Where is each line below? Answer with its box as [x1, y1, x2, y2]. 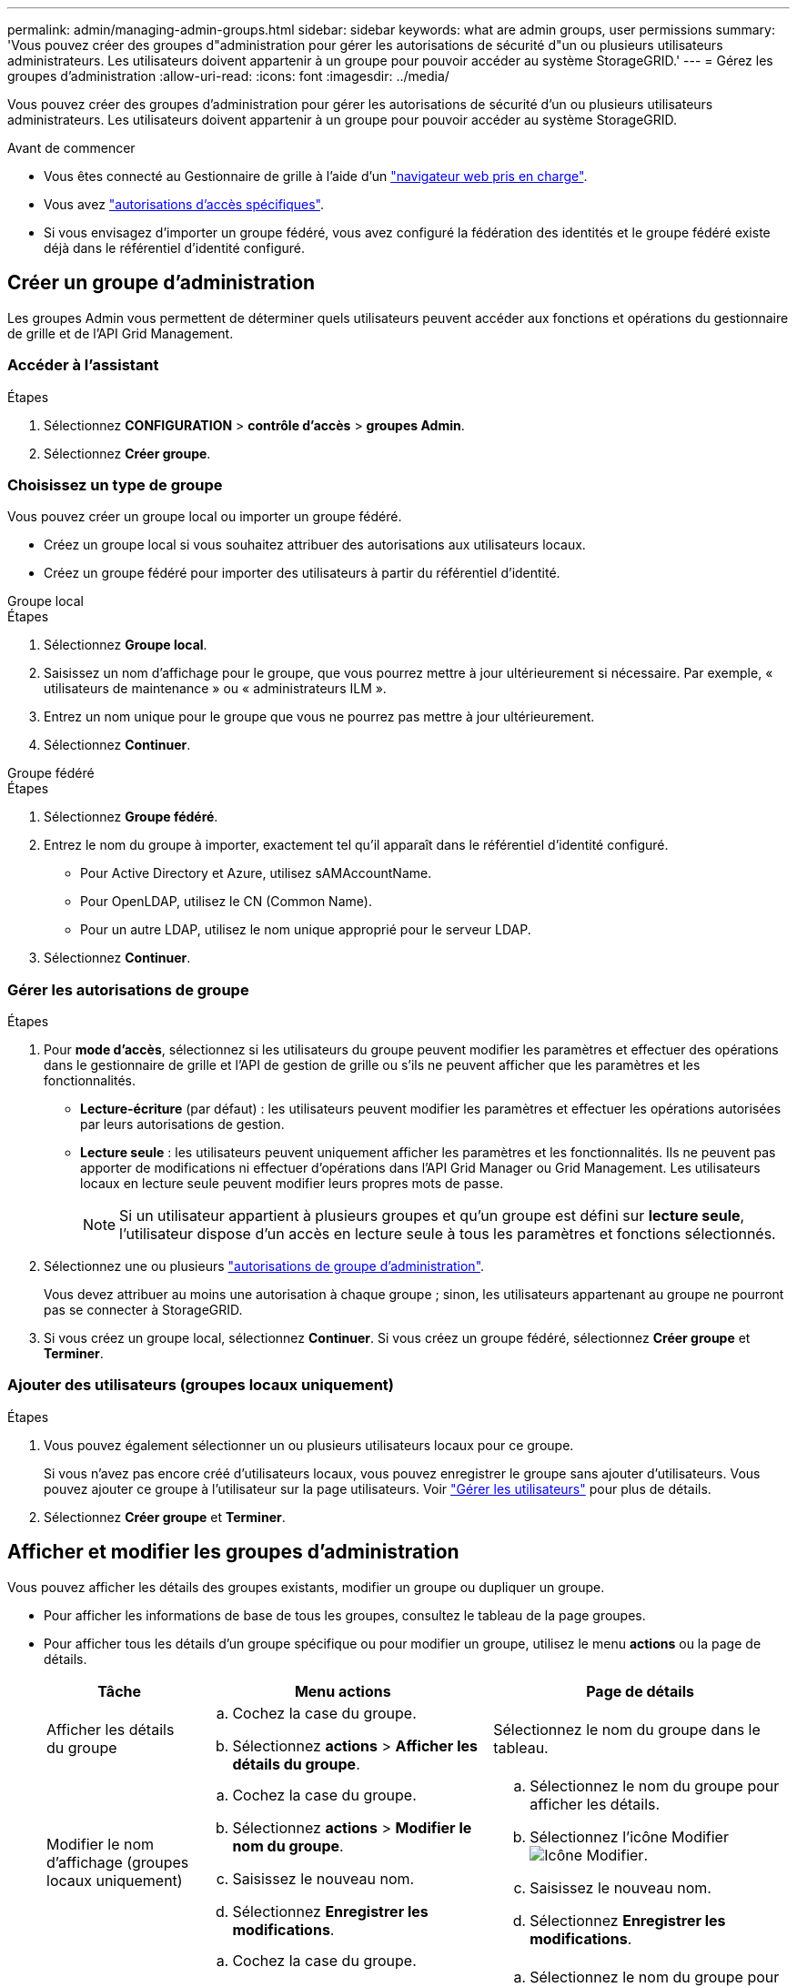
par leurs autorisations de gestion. [80, 1116, 285, 1133]
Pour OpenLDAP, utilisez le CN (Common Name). [80, 893, 372, 910]
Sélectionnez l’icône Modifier [530, 1827, 729, 1846]
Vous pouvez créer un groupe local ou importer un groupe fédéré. [7, 509, 402, 525]
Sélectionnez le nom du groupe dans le [493, 1720, 761, 1739]
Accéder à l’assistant [7, 356, 159, 375]
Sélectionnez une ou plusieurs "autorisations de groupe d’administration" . [44, 1258, 485, 1275]
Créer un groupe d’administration [7, 271, 316, 295]
